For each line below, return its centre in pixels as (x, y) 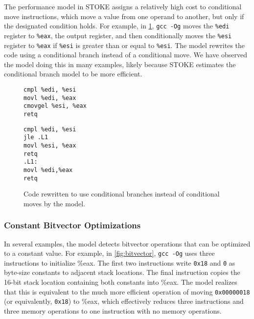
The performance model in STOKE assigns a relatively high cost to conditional (123, 6)
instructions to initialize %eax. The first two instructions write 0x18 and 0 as (120, 262)
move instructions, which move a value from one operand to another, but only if (124, 16)
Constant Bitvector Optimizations (72, 225)
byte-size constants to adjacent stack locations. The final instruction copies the (122, 272)
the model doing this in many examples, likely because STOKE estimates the (120, 64)
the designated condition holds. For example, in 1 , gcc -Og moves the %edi (117, 26)
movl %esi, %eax (50, 145)
